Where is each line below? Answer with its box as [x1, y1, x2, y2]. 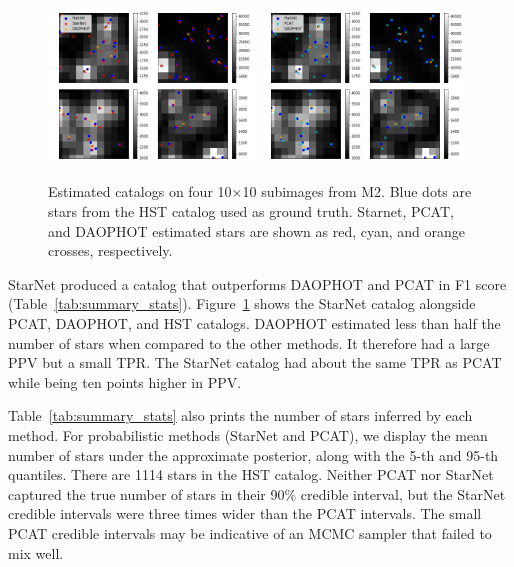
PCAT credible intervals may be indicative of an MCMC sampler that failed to [8, 522, 492, 543]
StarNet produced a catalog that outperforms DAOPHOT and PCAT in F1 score [8, 273, 507, 294]
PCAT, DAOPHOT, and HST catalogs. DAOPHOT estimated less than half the [8, 312, 501, 333]
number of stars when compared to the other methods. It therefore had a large [8, 332, 490, 353]
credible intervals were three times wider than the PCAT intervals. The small [8, 503, 482, 524]
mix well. [8, 542, 64, 563]
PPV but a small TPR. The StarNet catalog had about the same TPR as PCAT [8, 352, 502, 373]
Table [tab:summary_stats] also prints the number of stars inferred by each [8, 405, 473, 426]
